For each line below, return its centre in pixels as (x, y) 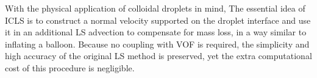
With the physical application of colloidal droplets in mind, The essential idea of (155, 8)
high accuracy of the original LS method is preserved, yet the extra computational (158, 56)
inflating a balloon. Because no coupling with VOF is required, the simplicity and (157, 44)
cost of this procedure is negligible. (70, 67)
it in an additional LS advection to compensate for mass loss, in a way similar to (156, 32)
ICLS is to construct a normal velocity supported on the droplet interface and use (158, 20)
